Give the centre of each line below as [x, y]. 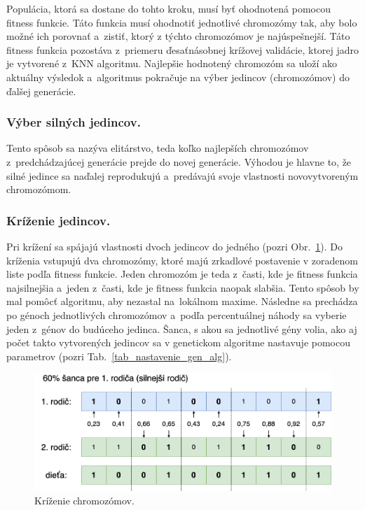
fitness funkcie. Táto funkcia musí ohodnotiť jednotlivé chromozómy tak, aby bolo [182, 22]
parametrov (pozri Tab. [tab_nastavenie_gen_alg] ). [119, 356]
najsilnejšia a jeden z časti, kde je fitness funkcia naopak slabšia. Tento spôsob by [183, 287]
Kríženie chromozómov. [84, 501]
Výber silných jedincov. [74, 122]
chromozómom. [39, 189]
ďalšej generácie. [41, 91]
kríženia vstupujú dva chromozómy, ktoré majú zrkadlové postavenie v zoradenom [182, 260]
